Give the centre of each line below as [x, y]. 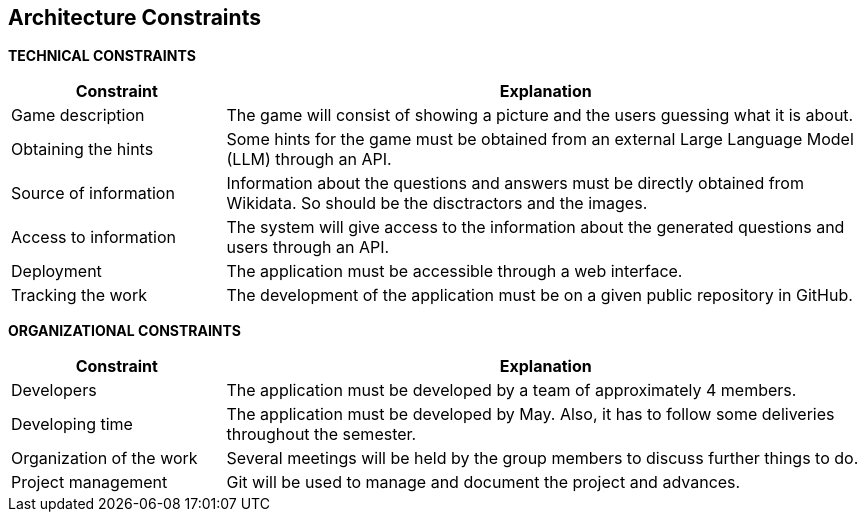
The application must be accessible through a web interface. [454, 271]
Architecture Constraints [134, 17]
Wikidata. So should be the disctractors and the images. [437, 203]
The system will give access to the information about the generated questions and [535, 227]
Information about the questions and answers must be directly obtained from [515, 183]
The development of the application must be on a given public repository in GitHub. [539, 295]
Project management [89, 482]
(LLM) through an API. [309, 159]
